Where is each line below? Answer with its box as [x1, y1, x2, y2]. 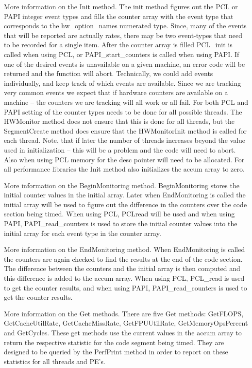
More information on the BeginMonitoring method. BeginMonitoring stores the [4, 180, 239, 190]
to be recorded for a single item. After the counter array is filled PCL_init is [4, 39, 233, 50]
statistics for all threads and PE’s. [4, 356, 105, 366]
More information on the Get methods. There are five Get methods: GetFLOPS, [4, 308, 244, 318]
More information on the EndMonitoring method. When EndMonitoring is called [4, 244, 245, 254]
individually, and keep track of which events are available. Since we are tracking [4, 77, 241, 88]
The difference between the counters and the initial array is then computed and [4, 263, 240, 273]
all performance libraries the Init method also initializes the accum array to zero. [4, 164, 245, 174]
